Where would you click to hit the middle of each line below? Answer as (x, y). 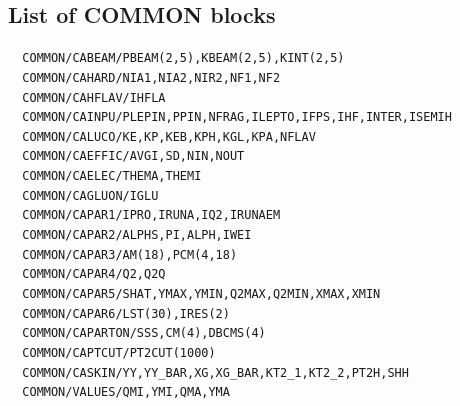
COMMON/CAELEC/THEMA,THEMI (112, 176)
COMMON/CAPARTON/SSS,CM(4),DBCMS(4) (144, 333)
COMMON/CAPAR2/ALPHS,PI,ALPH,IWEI (137, 235)
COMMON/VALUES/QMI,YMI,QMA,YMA (126, 392)
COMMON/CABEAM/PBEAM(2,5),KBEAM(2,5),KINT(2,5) (183, 58)
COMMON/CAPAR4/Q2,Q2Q (94, 274)
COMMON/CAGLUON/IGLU (90, 195)
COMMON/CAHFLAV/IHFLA (94, 97)
